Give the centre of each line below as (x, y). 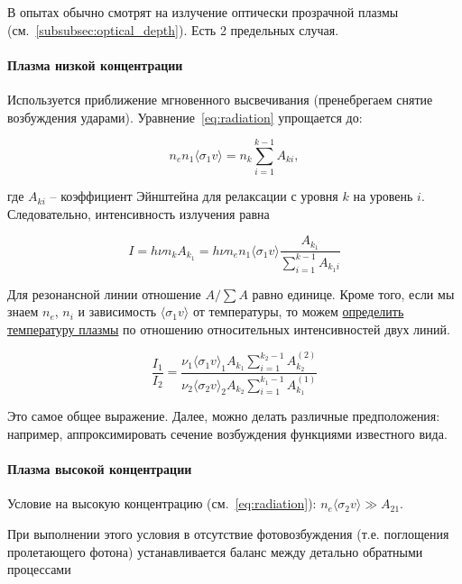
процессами (39, 569)
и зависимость (117, 311)
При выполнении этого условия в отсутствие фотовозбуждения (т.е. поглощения (228, 534)
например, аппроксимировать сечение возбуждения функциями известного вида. (227, 434)
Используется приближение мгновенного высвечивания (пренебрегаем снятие (220, 99)
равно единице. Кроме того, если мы (353, 293)
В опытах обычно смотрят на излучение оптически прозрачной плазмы (203, 12)
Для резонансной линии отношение (104, 293)
